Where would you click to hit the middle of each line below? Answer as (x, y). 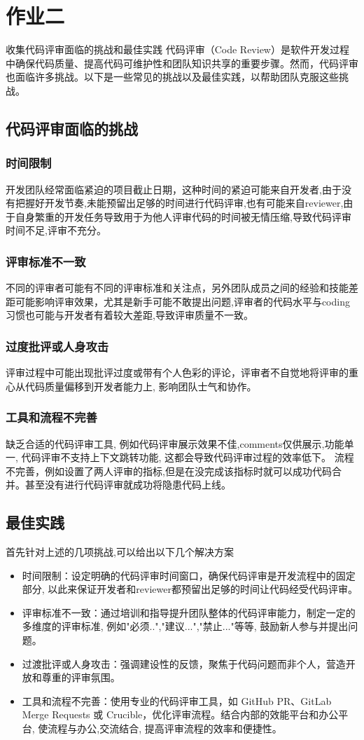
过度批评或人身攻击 (57, 346)
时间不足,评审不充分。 (56, 230)
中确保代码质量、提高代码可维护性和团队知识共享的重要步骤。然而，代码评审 (182, 63)
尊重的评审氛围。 (81, 677)
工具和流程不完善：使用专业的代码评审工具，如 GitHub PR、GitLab (177, 700)
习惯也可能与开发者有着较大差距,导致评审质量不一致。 (129, 315)
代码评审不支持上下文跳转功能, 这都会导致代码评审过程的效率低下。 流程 (188, 457)
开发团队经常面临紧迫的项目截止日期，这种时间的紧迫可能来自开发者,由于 (174, 189)
